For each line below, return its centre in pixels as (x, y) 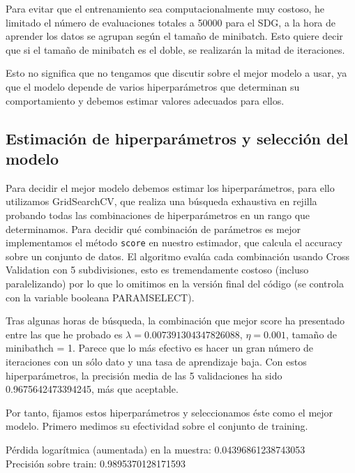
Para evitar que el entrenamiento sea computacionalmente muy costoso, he (165, 8)
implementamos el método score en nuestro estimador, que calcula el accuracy (174, 242)
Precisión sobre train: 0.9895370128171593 (96, 463)
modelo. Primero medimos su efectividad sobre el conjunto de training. (157, 426)
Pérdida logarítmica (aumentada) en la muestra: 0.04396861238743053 (156, 449)
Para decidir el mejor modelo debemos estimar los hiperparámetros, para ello (170, 187)
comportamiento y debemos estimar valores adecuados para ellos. (145, 100)
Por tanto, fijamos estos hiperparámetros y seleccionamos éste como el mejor (169, 412)
